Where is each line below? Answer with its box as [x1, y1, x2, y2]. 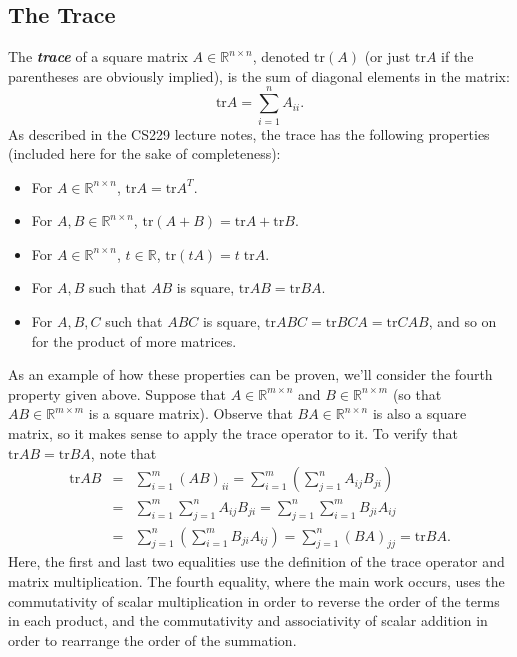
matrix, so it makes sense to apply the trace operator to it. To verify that [8, 423, 459, 444]
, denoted [252, 46, 310, 67]
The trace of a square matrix [8, 46, 188, 67]
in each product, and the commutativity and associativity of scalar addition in [8, 610, 488, 631]
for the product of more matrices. [31, 330, 237, 351]
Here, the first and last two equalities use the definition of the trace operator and [8, 551, 505, 572]
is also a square [372, 403, 467, 424]
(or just [364, 46, 411, 67]
